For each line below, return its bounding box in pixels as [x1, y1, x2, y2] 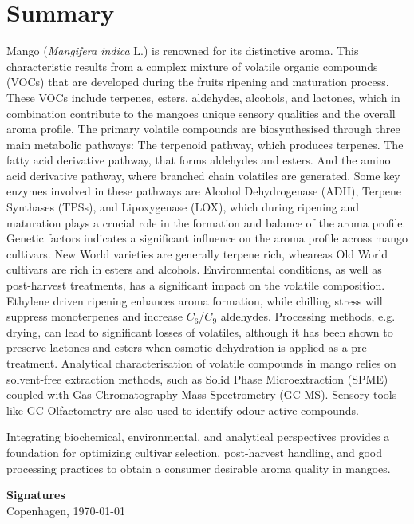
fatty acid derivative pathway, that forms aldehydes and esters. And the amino [6, 152, 391, 168]
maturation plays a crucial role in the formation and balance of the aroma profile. [6, 214, 406, 230]
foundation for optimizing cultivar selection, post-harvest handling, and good [6, 443, 382, 460]
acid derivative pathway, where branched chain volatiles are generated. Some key [6, 167, 400, 183]
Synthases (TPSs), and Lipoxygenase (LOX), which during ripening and [6, 199, 360, 215]
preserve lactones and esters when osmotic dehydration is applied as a [6, 339, 348, 356]
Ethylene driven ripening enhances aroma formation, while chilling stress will [6, 292, 383, 309]
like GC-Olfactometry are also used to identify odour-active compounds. [6, 401, 359, 418]
